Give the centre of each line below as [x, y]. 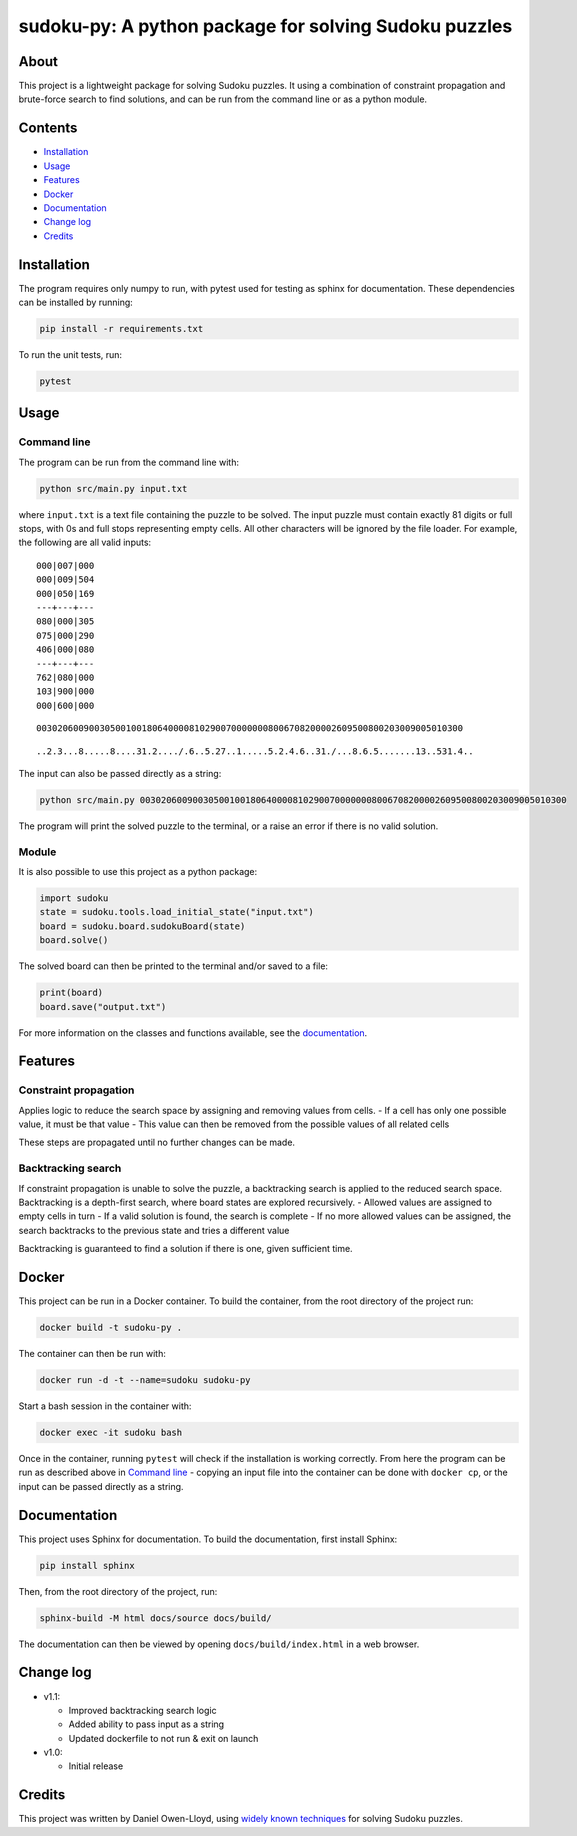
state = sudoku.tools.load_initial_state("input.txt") [176, 912]
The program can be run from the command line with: [129, 462]
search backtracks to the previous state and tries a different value [154, 1230]
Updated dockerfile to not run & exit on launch [163, 1738]
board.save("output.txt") [103, 1006]
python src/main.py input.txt [113, 488]
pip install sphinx [87, 1565]
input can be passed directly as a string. [101, 1486]
